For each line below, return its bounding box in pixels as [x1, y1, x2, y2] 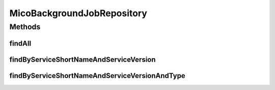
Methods [9, 22, 41, 31]
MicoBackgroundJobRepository [9, 8, 148, 19]
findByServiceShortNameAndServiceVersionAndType [9, 71, 185, 80]
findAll [9, 39, 32, 48]
